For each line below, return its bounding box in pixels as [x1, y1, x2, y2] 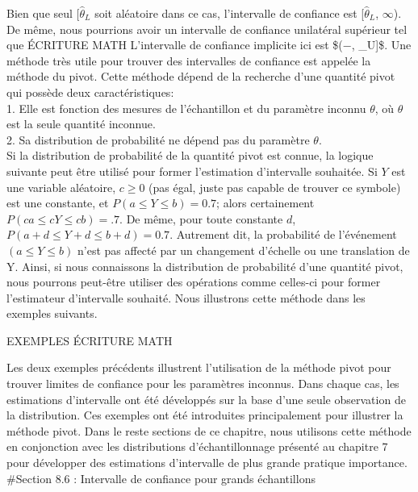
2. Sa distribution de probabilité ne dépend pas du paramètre [6, 131, 310, 148]
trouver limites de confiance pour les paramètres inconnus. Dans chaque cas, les [6, 375, 399, 392]
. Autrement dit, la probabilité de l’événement [169, 226, 397, 243]
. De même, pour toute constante [119, 210, 283, 227]
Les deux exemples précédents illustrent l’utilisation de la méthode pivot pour [6, 359, 391, 376]
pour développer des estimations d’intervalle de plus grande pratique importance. [6, 454, 408, 471]
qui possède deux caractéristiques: [6, 83, 174, 100]
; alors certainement [216, 194, 315, 211]
